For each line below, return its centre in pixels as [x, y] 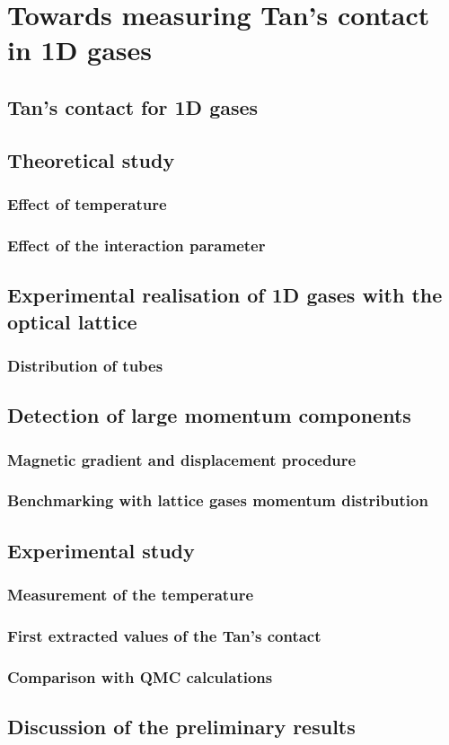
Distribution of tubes [85, 365]
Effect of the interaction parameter [136, 245]
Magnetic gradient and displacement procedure [182, 459]
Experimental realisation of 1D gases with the [225, 295]
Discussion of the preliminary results [181, 726]
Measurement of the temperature [131, 594]
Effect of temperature [87, 204]
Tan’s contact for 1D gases [133, 106]
